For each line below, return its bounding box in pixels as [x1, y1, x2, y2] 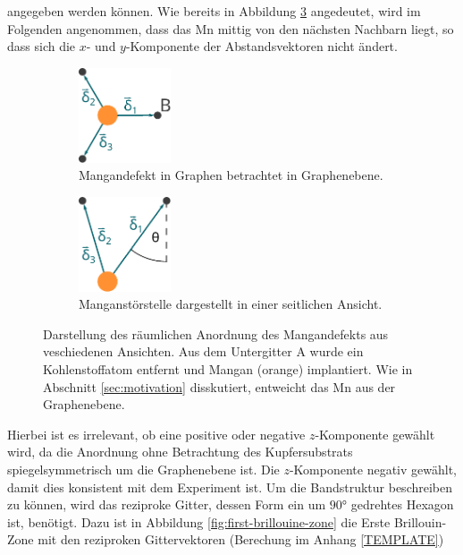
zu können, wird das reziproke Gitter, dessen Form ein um [7, 495, 326, 514]
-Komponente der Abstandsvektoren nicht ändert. [125, 37, 398, 55]
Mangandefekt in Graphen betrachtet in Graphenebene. [79, 166, 383, 184]
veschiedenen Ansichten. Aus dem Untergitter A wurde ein [43, 342, 364, 361]
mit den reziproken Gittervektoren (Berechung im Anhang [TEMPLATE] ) [38, 530, 444, 549]
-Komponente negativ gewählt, [289, 459, 458, 478]
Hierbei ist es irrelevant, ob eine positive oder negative [7, 424, 306, 443]
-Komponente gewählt [315, 424, 435, 443]
